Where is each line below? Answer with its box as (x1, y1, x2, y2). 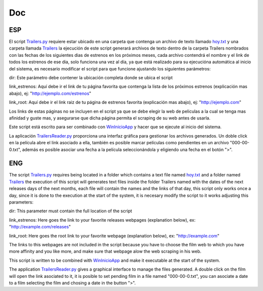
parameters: (9, 199, 34, 205)
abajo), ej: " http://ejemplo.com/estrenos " (9, 90, 92, 96)
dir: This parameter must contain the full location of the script (9, 208, 132, 214)
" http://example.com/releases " (9, 224, 71, 230)
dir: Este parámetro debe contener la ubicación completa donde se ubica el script (9, 75, 173, 81)
